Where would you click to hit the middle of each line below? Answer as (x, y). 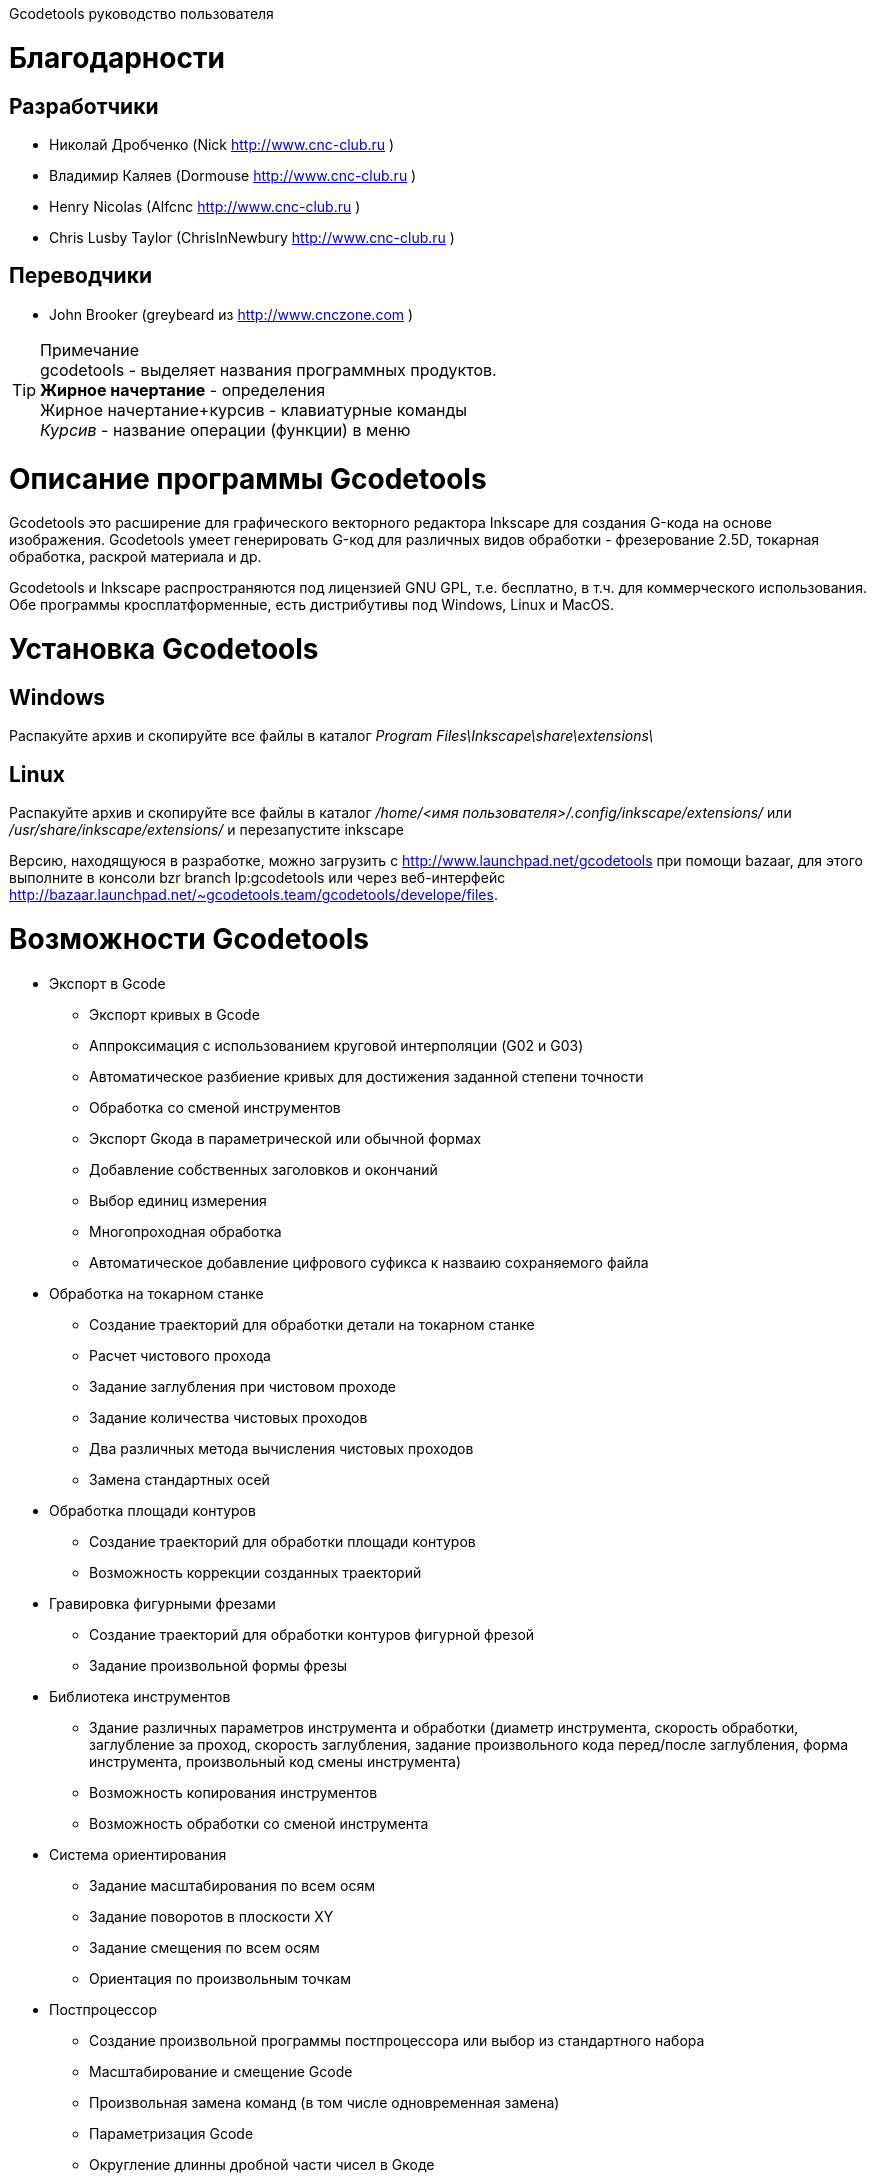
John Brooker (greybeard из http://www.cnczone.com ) (231, 314)
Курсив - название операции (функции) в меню (225, 429)
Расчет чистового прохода (180, 1355)
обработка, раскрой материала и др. (135, 557)
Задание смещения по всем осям (204, 1947)
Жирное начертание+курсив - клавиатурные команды (253, 409)
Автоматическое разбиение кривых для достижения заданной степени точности (366, 1076)
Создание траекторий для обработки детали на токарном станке (312, 1324)
